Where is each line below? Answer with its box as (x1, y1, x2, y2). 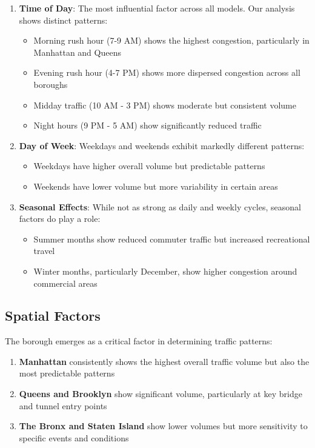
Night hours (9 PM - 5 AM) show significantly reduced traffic (33, 119, 262, 132)
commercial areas (33, 276, 98, 289)
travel (33, 244, 55, 257)
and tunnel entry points (19, 399, 107, 412)
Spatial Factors (5, 306, 101, 325)
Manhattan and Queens (33, 45, 121, 58)
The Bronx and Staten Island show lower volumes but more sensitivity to (19, 420, 308, 432)
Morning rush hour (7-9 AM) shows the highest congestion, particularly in (33, 34, 310, 47)
